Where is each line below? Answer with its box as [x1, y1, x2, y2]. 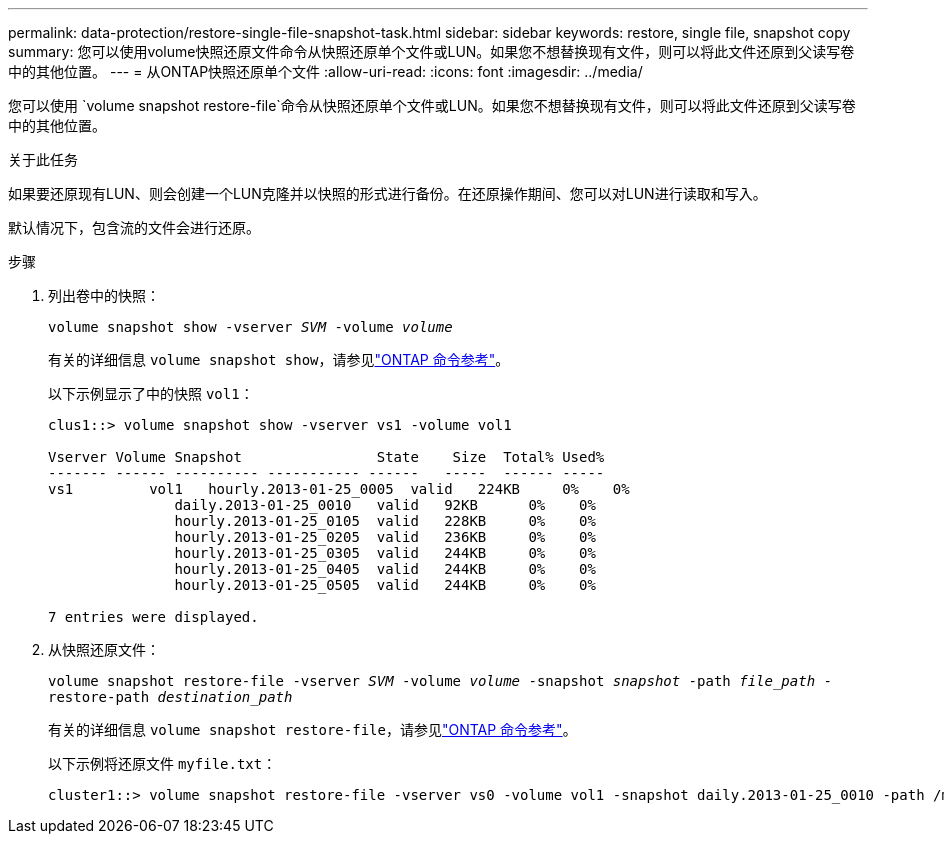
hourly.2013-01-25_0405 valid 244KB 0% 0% [174, 561, 596, 577]
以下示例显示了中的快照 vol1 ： [48, 385, 254, 402]
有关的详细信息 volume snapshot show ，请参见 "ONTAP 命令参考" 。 [48, 351, 510, 368]
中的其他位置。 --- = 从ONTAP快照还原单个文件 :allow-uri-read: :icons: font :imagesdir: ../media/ [8, 63, 643, 80]
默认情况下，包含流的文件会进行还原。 [8, 219, 260, 236]
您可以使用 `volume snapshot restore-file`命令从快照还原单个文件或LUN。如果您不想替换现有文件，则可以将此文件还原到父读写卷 [8, 97, 856, 114]
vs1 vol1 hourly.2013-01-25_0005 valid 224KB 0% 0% [48, 481, 630, 497]
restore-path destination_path [48, 689, 293, 705]
